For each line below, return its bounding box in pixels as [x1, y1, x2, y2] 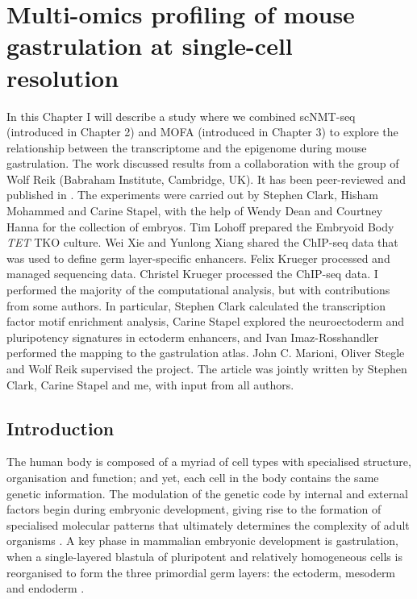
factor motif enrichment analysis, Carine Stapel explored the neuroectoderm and [6, 313, 405, 330]
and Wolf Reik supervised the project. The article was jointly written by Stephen [6, 360, 407, 376]
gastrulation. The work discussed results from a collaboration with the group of [6, 155, 399, 172]
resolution [6, 60, 119, 94]
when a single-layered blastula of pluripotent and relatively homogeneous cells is [6, 547, 402, 564]
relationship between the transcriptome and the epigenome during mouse [6, 139, 367, 156]
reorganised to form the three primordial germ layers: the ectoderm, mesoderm [6, 564, 396, 580]
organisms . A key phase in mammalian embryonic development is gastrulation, [6, 532, 398, 549]
